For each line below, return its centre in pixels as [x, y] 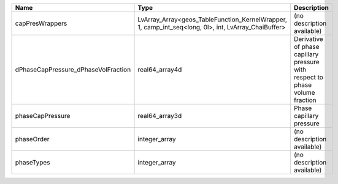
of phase [306, 47]
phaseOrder [32, 139]
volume [304, 93]
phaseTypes [33, 162]
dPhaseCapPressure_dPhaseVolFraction [73, 69]
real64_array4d [160, 69]
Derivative [308, 39]
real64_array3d [160, 116]
